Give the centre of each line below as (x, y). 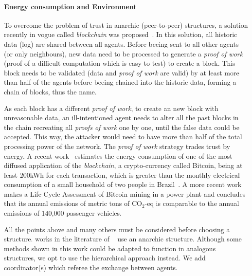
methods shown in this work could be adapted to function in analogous (110, 248)
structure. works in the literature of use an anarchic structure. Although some (123, 239)
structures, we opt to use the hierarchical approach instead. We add (105, 258)
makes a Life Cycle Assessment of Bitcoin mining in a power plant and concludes (125, 193)
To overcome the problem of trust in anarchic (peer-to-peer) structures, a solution (126, 25)
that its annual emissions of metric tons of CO (73, 203)
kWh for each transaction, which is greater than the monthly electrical (135, 175)
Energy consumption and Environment (70, 6)
